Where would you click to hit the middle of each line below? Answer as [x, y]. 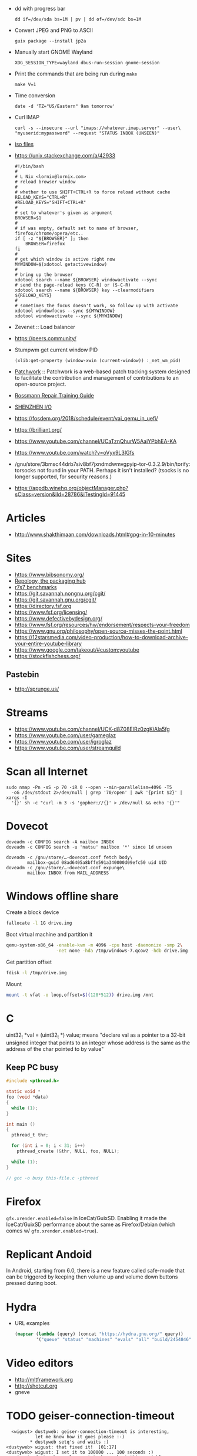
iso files [24, 144]
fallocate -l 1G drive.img [39, 923]
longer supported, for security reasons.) [63, 476]
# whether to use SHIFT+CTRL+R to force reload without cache [92, 192]
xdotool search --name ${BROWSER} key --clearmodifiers [84, 290]
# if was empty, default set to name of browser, [77, 228]
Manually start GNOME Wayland [54, 52]
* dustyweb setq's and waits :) [69, 1442]
